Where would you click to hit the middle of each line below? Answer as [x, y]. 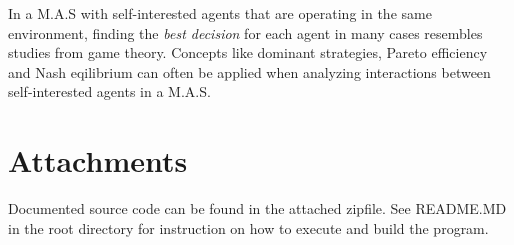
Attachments [98, 160]
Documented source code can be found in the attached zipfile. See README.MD [257, 208]
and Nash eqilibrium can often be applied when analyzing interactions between [249, 71]
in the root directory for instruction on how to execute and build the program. [248, 227]
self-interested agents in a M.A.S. [109, 91]
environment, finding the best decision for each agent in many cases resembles [245, 32]
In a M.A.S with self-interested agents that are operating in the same [220, 13]
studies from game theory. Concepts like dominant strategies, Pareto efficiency [248, 52]
